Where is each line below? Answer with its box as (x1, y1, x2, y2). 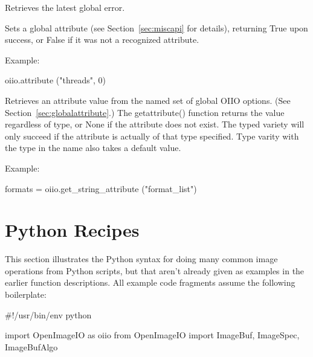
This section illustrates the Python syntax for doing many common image (5, 252, 278, 265)
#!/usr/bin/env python (5, 308, 92, 321)
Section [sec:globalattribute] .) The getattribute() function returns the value (5, 106, 285, 118)
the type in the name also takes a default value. (5, 141, 181, 154)
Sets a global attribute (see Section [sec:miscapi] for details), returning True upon (5, 21, 308, 34)
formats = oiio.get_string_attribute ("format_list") (5, 182, 197, 195)
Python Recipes (5, 217, 140, 242)
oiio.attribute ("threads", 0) (5, 74, 106, 86)
